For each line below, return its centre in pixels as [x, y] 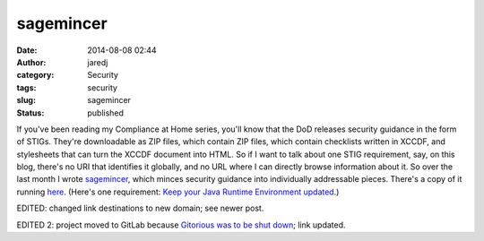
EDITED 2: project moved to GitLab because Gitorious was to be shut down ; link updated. [181, 225]
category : [35, 75]
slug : [26, 100]
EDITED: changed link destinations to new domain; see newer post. [140, 208]
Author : [31, 62]
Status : [30, 113]
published [106, 113]
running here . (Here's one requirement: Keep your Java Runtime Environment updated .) [178, 192]
